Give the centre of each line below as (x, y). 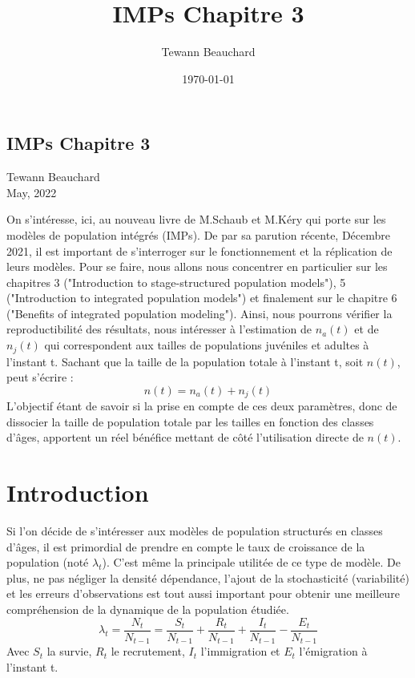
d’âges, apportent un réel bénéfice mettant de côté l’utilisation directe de (185, 437)
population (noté (48, 562)
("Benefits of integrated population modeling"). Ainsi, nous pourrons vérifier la (199, 313)
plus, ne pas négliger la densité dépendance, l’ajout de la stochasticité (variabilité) (208, 577)
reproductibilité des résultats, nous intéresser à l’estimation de (159, 329)
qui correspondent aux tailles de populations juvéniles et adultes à (207, 345)
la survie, (69, 651)
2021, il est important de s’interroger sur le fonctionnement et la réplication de (199, 250)
